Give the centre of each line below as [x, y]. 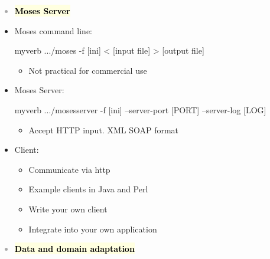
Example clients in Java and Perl [88, 189]
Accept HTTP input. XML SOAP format [104, 129]
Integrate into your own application [93, 229]
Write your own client [68, 209]
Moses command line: [53, 30]
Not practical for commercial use [88, 70]
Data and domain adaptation [74, 249]
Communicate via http [69, 169]
